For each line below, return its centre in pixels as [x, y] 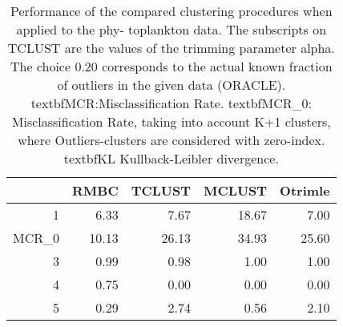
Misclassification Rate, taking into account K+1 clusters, [171, 121]
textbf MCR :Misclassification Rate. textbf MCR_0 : [171, 103]
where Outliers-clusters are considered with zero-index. [171, 140]
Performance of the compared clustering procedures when [171, 11]
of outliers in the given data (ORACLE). [171, 85]
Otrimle [305, 190]
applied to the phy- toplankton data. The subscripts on [171, 29]
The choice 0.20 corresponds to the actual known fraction [171, 66]
